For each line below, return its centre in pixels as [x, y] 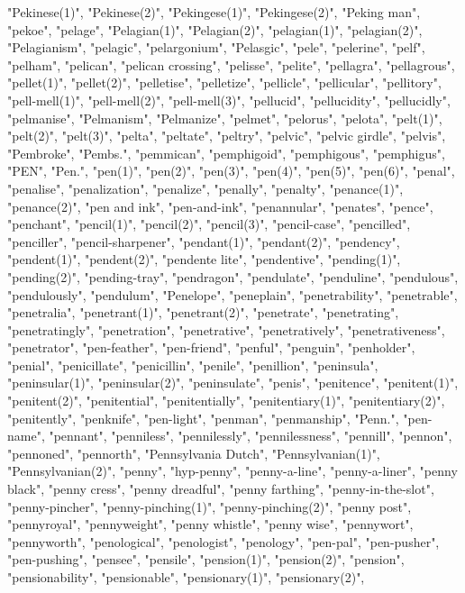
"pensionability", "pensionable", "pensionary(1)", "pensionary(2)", [186, 577]
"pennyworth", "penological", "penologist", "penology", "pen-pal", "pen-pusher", [223, 541]
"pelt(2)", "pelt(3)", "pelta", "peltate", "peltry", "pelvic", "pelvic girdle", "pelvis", [227, 136]
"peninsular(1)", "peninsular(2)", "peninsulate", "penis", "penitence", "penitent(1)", [233, 383]
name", [26, 436]
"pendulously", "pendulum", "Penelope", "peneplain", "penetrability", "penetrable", [232, 294]
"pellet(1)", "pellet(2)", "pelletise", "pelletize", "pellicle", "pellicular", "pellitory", [224, 82]
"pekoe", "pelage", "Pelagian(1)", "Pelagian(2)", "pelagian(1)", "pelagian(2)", [215, 29]
